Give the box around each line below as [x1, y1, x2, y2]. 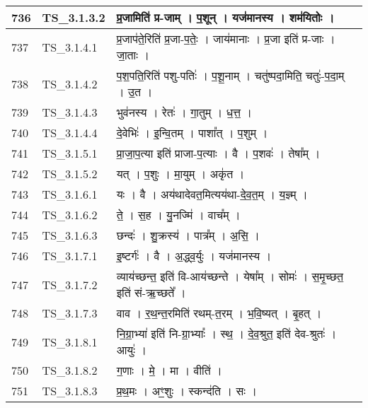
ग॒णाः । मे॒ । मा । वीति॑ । [116, 362, 222, 378]
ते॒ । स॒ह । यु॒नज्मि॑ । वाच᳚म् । [116, 206, 241, 223]
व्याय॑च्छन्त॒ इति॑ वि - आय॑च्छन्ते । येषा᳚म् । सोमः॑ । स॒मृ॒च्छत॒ [116, 268, 343, 284]
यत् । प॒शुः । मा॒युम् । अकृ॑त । [116, 165, 245, 182]
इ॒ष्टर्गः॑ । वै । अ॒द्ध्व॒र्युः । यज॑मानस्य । [116, 247, 272, 264]
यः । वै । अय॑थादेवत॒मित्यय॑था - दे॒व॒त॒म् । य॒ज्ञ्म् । [116, 186, 308, 202]
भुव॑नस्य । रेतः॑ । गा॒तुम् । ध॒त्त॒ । [116, 104, 253, 120]
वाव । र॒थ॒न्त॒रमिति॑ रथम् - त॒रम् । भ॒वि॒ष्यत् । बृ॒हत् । [116, 305, 322, 321]
